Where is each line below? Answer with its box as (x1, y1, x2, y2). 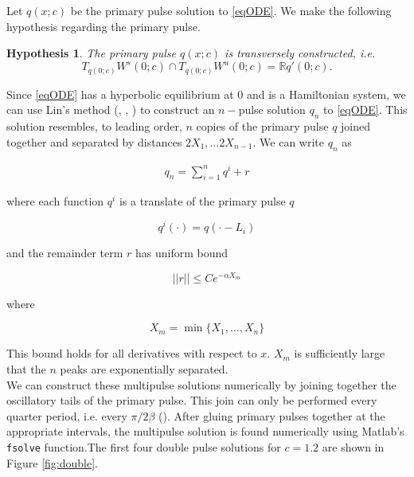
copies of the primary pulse (196, 118, 329, 135)
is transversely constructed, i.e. (225, 45, 376, 61)
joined (341, 118, 371, 135)
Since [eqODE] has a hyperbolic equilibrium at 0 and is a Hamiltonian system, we (6, 85, 406, 102)
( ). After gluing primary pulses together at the (158, 407, 385, 424)
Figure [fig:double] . (6, 454, 99, 471)
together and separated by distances (6, 133, 182, 150)
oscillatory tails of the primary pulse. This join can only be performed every (6, 392, 377, 409)
